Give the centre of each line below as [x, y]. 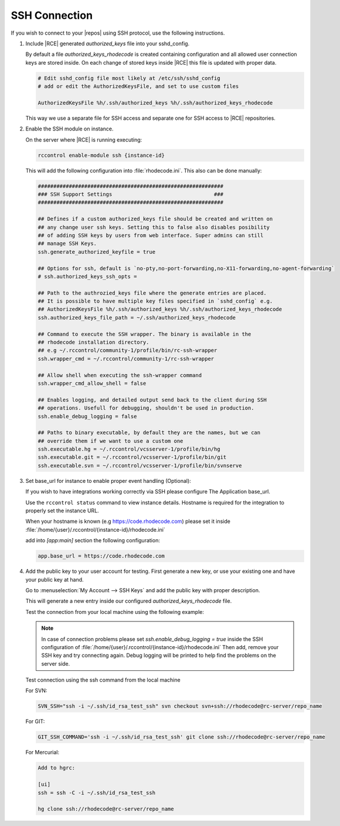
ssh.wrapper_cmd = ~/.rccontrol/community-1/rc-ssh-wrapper [126, 359]
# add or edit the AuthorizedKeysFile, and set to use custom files [138, 86]
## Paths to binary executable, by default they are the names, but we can [149, 433]
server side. [56, 663]
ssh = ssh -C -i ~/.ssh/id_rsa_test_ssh [96, 793]
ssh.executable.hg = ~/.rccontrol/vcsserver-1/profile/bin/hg [129, 449]
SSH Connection [52, 15]
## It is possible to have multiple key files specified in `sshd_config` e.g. [155, 301]
